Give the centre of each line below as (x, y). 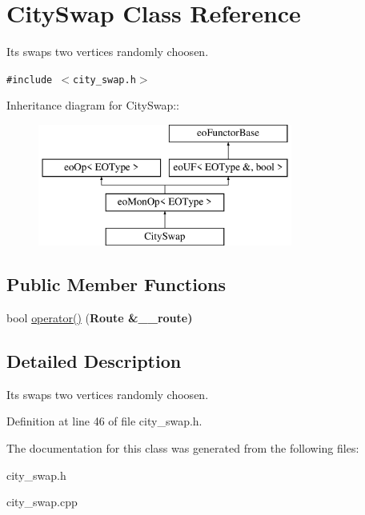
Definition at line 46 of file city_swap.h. (104, 421)
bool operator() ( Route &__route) (100, 317)
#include (30, 80)
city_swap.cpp (42, 502)
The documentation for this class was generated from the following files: (183, 447)
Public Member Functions (116, 284)
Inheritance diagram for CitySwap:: (93, 105)
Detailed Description (94, 360)
